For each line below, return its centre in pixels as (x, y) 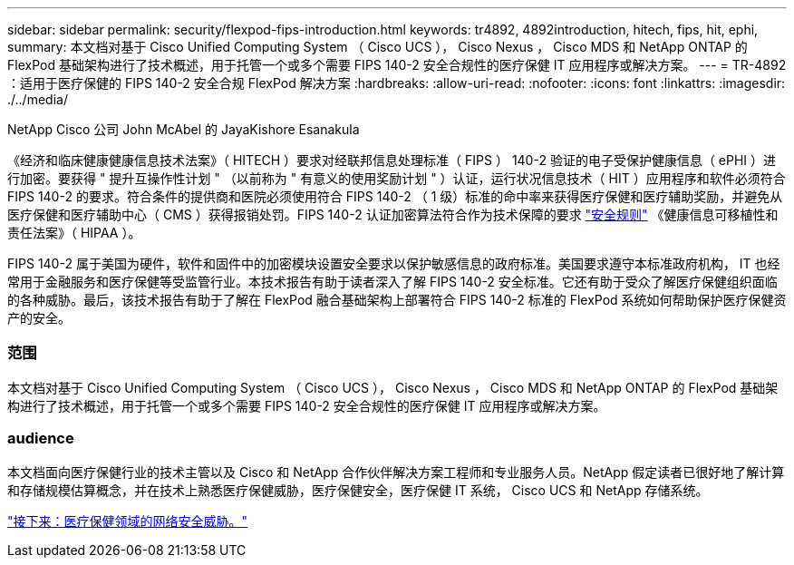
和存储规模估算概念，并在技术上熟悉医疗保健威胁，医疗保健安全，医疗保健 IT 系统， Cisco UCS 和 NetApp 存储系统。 (358, 490)
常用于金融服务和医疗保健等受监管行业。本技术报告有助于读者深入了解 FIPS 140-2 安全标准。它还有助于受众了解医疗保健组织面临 (392, 282)
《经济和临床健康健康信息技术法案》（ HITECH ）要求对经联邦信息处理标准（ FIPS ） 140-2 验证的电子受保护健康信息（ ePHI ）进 (392, 160)
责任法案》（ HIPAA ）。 (74, 233)
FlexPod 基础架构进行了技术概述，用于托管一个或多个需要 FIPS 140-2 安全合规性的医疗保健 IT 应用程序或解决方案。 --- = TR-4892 (397, 65)
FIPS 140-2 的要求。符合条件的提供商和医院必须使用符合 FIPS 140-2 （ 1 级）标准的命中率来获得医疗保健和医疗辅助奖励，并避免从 (395, 196)
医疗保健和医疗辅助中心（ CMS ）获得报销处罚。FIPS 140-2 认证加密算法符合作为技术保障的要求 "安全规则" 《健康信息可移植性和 (393, 214)
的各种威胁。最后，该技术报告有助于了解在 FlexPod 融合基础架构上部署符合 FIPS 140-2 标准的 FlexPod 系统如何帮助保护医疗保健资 (397, 300)
